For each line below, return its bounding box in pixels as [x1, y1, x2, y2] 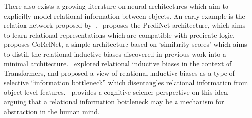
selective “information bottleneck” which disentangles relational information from [4, 77, 248, 87]
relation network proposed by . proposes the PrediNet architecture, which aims [4, 20, 246, 30]
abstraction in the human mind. [4, 106, 100, 116]
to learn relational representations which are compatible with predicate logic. [4, 29, 235, 39]
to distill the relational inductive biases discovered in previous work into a [4, 48, 226, 59]
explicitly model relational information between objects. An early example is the [4, 10, 245, 20]
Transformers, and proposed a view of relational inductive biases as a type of [4, 68, 235, 78]
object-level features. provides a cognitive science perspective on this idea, [4, 87, 229, 97]
